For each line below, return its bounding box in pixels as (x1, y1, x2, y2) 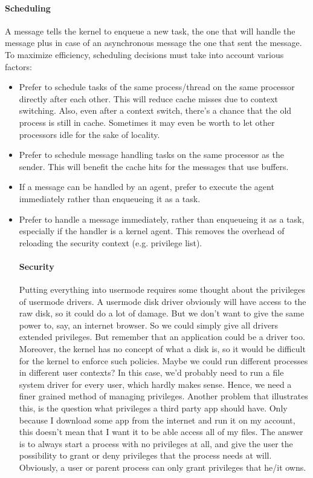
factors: (5, 60, 32, 73)
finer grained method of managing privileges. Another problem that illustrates (19, 390, 308, 402)
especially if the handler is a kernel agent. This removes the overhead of (19, 224, 285, 237)
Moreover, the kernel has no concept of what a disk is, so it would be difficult (19, 342, 306, 355)
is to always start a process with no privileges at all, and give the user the (19, 437, 293, 450)
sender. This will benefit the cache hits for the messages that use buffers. (19, 160, 289, 172)
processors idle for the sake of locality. (19, 128, 160, 140)
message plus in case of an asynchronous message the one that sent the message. (5, 36, 302, 49)
